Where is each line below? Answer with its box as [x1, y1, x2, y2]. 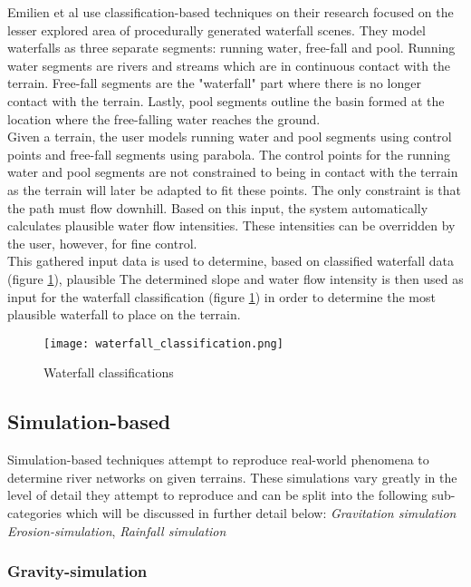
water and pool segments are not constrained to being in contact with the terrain [7, 162, 458, 181]
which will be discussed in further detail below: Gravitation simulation [65, 503, 457, 522]
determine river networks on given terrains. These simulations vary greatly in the [7, 467, 457, 486]
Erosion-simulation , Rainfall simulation [7, 521, 226, 540]
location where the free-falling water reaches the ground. [7, 109, 321, 128]
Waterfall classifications [43, 363, 174, 382]
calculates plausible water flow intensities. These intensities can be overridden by [7, 216, 456, 235]
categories [7, 503, 62, 522]
